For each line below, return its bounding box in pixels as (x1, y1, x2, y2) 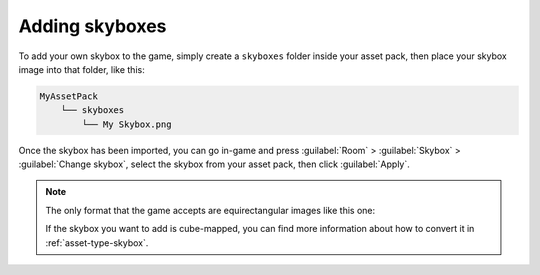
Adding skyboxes (18, 15, 167, 37)
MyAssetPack (39, 90, 99, 102)
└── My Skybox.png (81, 118, 172, 130)
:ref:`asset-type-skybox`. (45, 236, 149, 249)
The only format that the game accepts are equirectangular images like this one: (45, 204, 375, 216)
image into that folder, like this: (18, 63, 145, 75)
